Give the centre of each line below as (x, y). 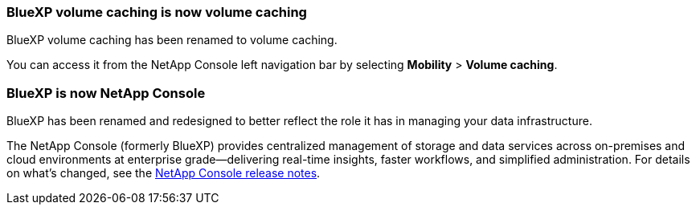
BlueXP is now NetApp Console (106, 93)
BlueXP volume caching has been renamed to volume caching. (172, 40)
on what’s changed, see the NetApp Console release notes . (164, 173)
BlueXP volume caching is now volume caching (157, 12)
